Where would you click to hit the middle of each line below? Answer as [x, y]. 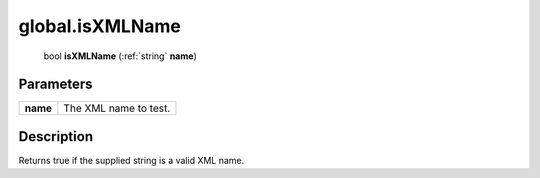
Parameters [55, 84]
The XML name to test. [117, 108]
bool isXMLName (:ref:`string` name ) [120, 56]
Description [56, 136]
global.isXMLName [100, 26]
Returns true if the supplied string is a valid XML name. [131, 160]
